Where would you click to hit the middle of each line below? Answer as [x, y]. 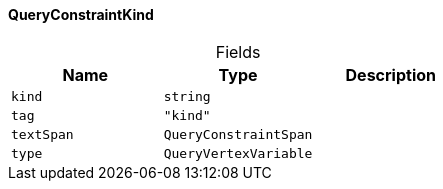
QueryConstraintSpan [238, 134]
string [187, 96]
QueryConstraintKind [81, 14]
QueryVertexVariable [238, 153]
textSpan [42, 134]
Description [390, 74]
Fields [238, 51]
